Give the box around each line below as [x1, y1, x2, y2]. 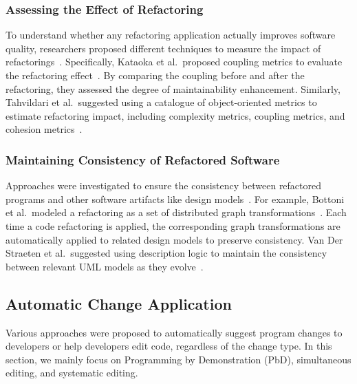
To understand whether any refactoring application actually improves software [6, 28, 336, 42]
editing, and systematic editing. [6, 365, 138, 380]
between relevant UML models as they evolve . [6, 259, 204, 273]
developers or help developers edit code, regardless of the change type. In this [6, 339, 332, 353]
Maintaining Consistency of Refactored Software [6, 151, 280, 168]
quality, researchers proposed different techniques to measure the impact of [6, 41, 321, 55]
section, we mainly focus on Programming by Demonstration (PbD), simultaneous [6, 352, 351, 366]
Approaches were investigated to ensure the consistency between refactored [6, 178, 322, 193]
